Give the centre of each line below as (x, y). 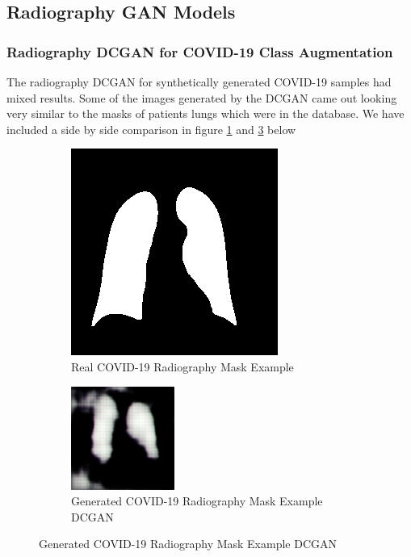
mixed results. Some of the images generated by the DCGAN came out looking (202, 97)
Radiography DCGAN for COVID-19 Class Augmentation (200, 51)
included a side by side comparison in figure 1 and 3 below (151, 129)
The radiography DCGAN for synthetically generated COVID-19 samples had (199, 82)
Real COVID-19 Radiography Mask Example (182, 366)
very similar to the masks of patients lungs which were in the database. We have (205, 113)
